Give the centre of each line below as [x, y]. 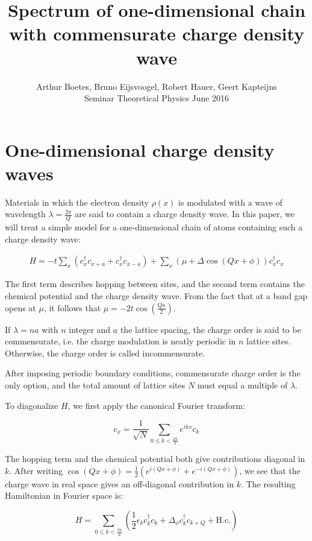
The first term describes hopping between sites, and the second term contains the [155, 284]
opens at [20, 307]
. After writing [36, 470]
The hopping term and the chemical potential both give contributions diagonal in [155, 459]
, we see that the [270, 470]
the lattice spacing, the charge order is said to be [211, 329]
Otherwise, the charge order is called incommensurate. [105, 353]
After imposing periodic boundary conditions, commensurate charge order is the [153, 373]
